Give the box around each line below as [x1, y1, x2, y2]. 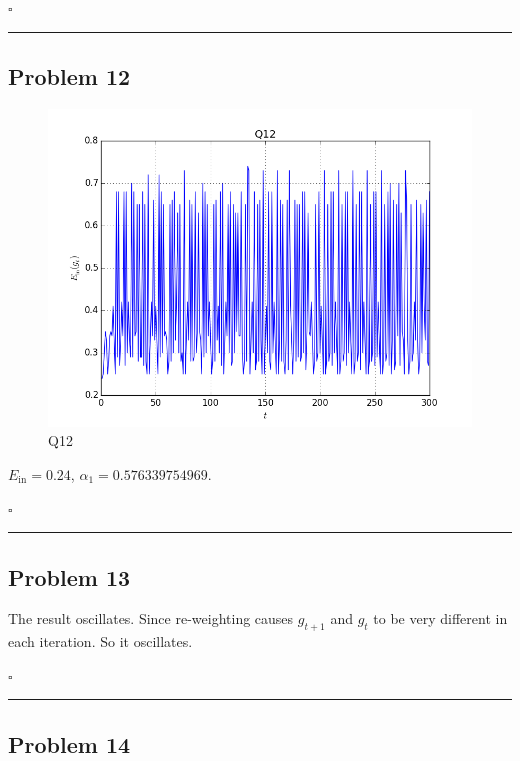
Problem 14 [8, 728, 131, 759]
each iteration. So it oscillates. [8, 631, 193, 652]
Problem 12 [8, 60, 131, 91]
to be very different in [373, 608, 508, 629]
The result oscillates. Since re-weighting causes [8, 608, 294, 629]
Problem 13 [8, 561, 131, 592]
